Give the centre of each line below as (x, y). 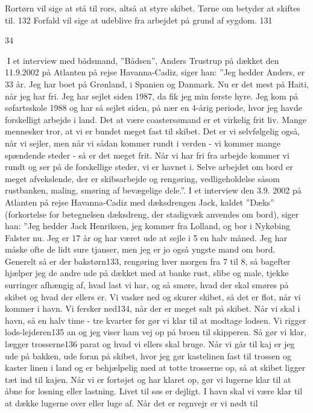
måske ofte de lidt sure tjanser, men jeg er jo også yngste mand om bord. (140, 249)
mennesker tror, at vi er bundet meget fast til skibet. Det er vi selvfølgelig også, (153, 131)
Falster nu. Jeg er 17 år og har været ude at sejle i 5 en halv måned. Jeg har (146, 237)
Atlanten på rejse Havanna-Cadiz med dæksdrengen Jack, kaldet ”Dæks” (140, 202)
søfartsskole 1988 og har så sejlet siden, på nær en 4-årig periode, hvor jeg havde (154, 108)
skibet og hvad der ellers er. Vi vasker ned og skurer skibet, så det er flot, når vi (153, 296)
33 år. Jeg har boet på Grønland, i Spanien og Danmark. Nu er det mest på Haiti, (157, 84)
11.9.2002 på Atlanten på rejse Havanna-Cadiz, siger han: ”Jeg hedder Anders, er (155, 72)
